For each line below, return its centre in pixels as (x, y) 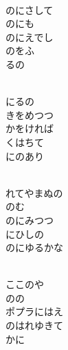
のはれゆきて (34, 325)
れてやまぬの (34, 192)
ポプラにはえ (34, 311)
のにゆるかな (34, 247)
